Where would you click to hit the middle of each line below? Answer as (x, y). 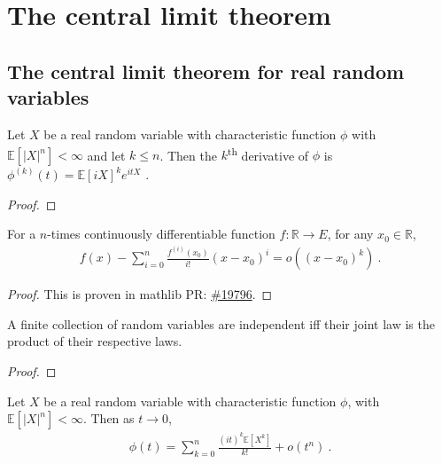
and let (106, 155)
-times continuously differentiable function (161, 234)
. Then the (188, 155)
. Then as (109, 418)
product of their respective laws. (95, 341)
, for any (350, 234)
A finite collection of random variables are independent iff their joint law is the (221, 323)
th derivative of (268, 153)
